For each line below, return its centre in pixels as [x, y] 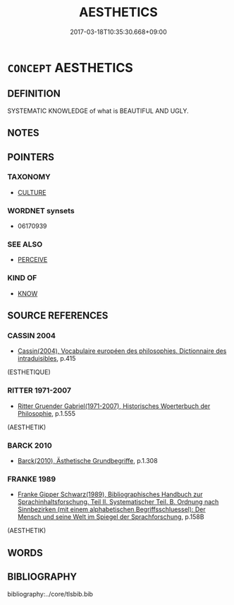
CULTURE [32, 192]
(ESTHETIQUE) [29, 372]
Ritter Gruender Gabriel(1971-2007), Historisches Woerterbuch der [114, 406]
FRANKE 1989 [32, 479]
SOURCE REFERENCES [58, 316]
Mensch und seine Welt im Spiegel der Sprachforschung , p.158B [111, 517]
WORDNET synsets [41, 210]
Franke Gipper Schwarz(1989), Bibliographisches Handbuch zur [110, 494]
